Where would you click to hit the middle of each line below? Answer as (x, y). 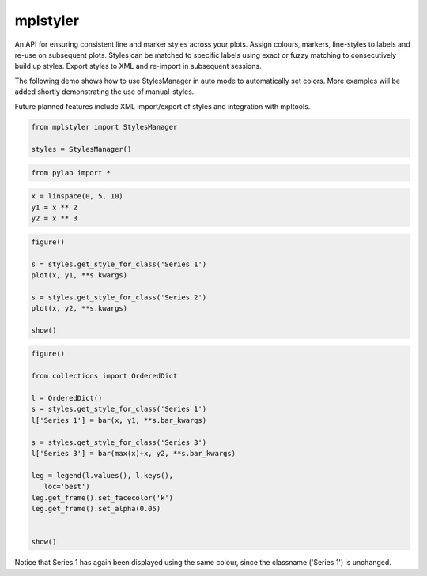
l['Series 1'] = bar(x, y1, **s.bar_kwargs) (119, 420)
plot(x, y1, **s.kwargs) (79, 275)
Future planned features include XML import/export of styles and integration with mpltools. (162, 106)
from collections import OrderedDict (104, 376)
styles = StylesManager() (81, 149)
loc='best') (67, 487)
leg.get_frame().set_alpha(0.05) (96, 508)
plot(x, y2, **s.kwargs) (79, 309)
